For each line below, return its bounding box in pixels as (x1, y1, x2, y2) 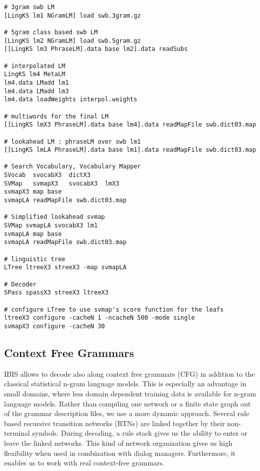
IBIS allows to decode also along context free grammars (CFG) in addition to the (4, 368, 255, 379)
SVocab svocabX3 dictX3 (4, 171, 91, 179)
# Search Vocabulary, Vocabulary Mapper (4, 163, 141, 170)
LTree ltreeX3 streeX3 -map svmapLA (4, 264, 127, 271)
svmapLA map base (4, 230, 62, 238)
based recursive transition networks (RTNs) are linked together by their (4, 418, 225, 428)
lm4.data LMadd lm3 (4, 87, 69, 95)
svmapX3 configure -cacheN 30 (4, 322, 105, 330)
